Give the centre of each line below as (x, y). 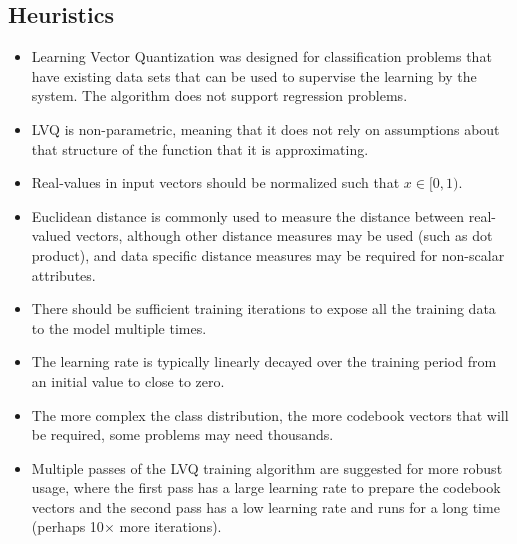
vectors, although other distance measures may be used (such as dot (284, 235)
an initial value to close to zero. (128, 380)
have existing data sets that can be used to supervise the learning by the (254, 75)
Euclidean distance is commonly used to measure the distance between (248, 215)
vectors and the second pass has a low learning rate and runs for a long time (265, 506)
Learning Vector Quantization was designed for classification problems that (261, 56)
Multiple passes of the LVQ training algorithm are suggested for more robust (267, 467)
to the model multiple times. (119, 327)
